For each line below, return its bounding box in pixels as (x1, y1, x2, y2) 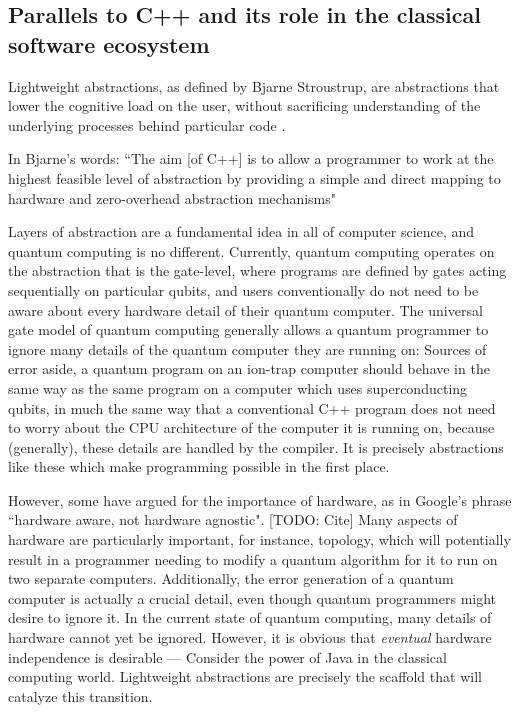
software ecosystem (8, 28, 210, 59)
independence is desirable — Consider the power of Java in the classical (8, 646, 447, 667)
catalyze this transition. (8, 685, 153, 706)
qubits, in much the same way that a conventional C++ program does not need (8, 397, 496, 418)
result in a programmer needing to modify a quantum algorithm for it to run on (8, 548, 498, 569)
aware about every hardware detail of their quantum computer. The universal (8, 299, 483, 320)
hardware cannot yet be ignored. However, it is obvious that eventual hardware (8, 627, 492, 648)
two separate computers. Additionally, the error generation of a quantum (8, 568, 454, 589)
